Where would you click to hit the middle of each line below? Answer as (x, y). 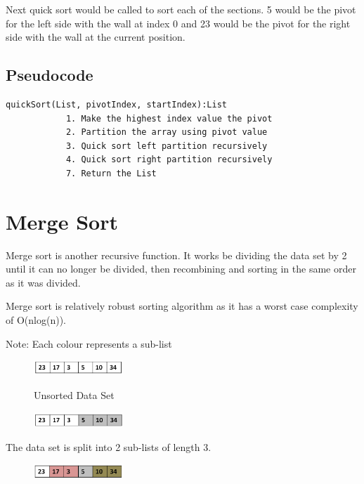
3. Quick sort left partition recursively (167, 146)
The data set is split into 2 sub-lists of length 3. (109, 446)
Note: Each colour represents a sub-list (89, 343)
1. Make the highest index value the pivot (169, 118)
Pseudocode (50, 75)
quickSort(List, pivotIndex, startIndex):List (116, 104)
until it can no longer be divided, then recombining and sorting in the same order (181, 269)
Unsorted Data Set (74, 394)
